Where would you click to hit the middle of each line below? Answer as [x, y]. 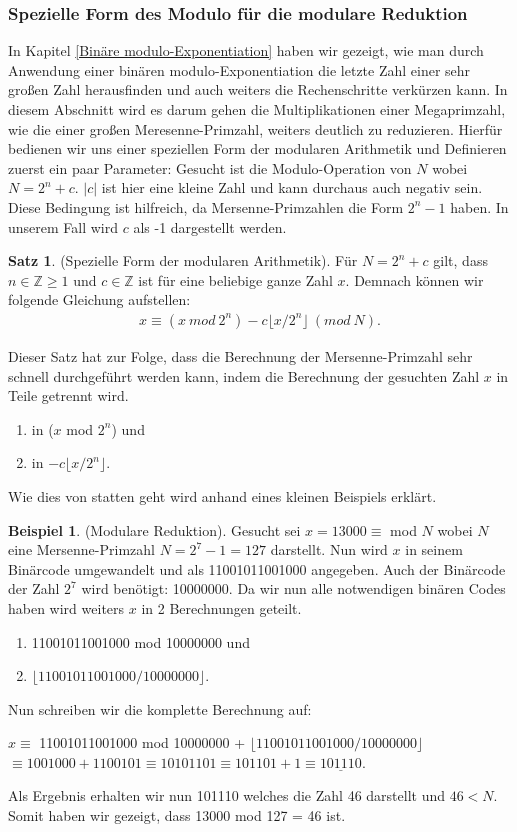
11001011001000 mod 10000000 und [140, 641]
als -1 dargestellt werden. [210, 226]
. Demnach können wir [414, 279]
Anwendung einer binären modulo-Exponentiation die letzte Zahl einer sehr [239, 69]
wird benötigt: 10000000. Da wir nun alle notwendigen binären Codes [293, 588]
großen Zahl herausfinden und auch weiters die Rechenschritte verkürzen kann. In [258, 89]
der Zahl [34, 588]
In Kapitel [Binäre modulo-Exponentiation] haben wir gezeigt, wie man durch [246, 50]
